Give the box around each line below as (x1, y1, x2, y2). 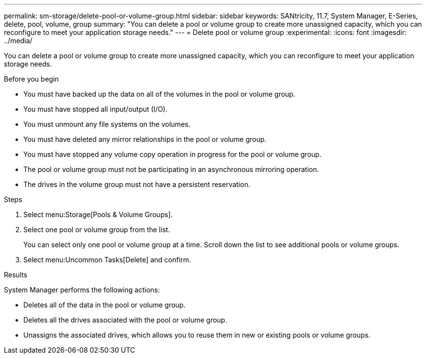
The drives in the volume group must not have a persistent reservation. (23, 180, 250, 188)
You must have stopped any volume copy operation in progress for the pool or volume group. (23, 150, 321, 158)
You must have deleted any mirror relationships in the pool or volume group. (23, 135, 266, 143)
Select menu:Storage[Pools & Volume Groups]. (23, 210, 173, 219)
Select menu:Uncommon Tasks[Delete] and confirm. (23, 256, 191, 264)
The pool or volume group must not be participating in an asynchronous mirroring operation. (23, 165, 319, 173)
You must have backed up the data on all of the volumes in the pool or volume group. (23, 90, 296, 98)
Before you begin (4, 75, 59, 83)
